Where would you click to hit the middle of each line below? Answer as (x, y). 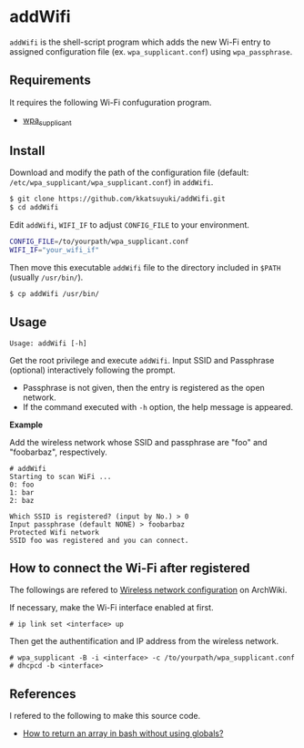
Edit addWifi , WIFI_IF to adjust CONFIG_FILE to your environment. (130, 225)
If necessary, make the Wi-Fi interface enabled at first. (111, 608)
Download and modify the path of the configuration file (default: (129, 173)
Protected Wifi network (55, 532)
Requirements (50, 81)
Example (26, 425)
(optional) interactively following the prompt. (92, 370)
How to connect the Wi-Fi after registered (130, 568)
